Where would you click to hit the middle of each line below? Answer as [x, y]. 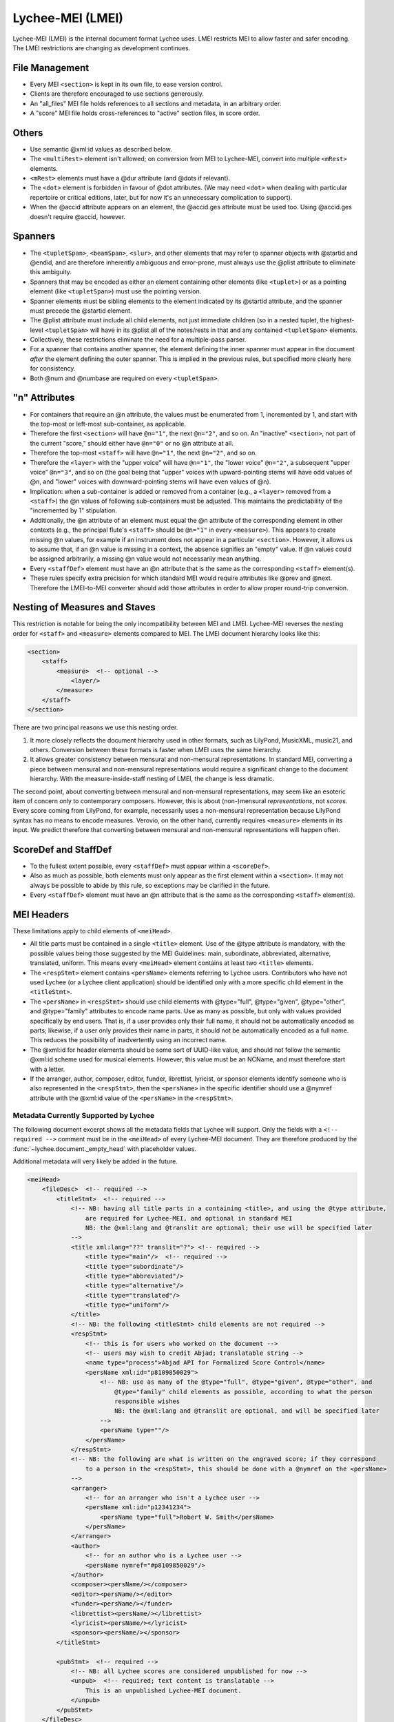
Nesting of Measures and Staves [84, 607]
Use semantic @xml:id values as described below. [101, 149]
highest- [343, 320]
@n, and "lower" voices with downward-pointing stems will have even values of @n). [151, 481]
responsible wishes [147, 1401]
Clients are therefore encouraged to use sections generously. [117, 94]
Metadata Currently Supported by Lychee [84, 1116]
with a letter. [48, 1069]
